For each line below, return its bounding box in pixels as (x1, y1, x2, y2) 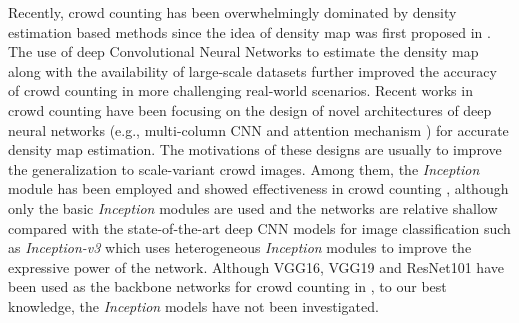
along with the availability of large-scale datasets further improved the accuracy (8, 60, 497, 81)
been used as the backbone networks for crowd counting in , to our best (8, 276, 447, 297)
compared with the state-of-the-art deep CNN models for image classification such (8, 217, 511, 238)
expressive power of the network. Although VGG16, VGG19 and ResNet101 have (8, 256, 504, 277)
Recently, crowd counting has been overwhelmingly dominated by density (8, 2, 457, 22)
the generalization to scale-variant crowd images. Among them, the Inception (8, 158, 480, 179)
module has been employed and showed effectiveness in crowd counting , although (8, 178, 509, 199)
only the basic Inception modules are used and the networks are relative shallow (8, 197, 498, 218)
